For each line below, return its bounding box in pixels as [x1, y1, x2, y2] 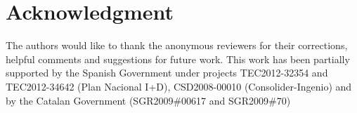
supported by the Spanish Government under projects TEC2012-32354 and [6, 65, 328, 80]
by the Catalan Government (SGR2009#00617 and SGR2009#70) [6, 93, 291, 107]
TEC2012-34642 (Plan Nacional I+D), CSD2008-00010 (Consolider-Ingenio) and [6, 79, 352, 93]
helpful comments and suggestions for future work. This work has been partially [6, 51, 350, 66]
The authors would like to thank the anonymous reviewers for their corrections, [6, 38, 348, 53]
